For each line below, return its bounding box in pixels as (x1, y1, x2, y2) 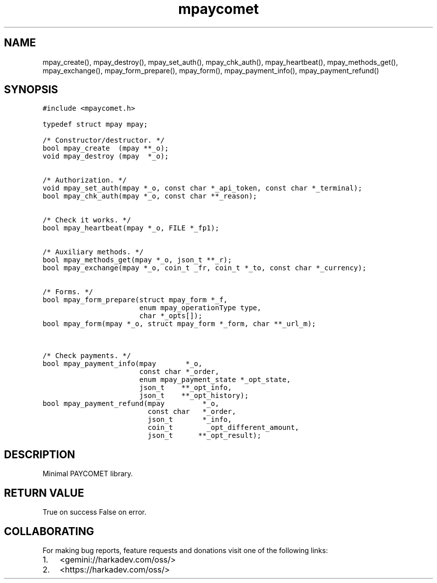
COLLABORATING (4, 525, 94, 538)
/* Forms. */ (42, 288, 93, 296)
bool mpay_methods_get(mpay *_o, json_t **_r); (42, 256, 232, 264)
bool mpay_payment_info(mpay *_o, (42, 360, 203, 368)
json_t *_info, (148, 415, 232, 424)
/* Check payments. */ (42, 352, 131, 360)
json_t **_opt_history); (139, 391, 249, 400)
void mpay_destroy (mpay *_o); (42, 152, 169, 161)
